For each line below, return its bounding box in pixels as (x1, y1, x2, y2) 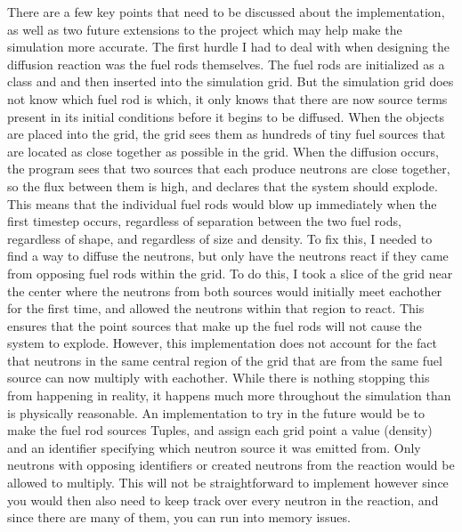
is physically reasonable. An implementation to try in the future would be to (7, 403, 425, 422)
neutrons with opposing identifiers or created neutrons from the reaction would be (7, 455, 455, 474)
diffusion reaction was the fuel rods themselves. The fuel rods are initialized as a (7, 54, 445, 73)
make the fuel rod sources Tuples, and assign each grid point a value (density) (7, 421, 433, 439)
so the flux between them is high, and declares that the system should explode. (7, 176, 438, 195)
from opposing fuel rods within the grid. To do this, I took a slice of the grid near (7, 263, 453, 282)
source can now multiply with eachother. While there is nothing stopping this (7, 368, 430, 387)
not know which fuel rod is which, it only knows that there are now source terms (7, 89, 448, 108)
